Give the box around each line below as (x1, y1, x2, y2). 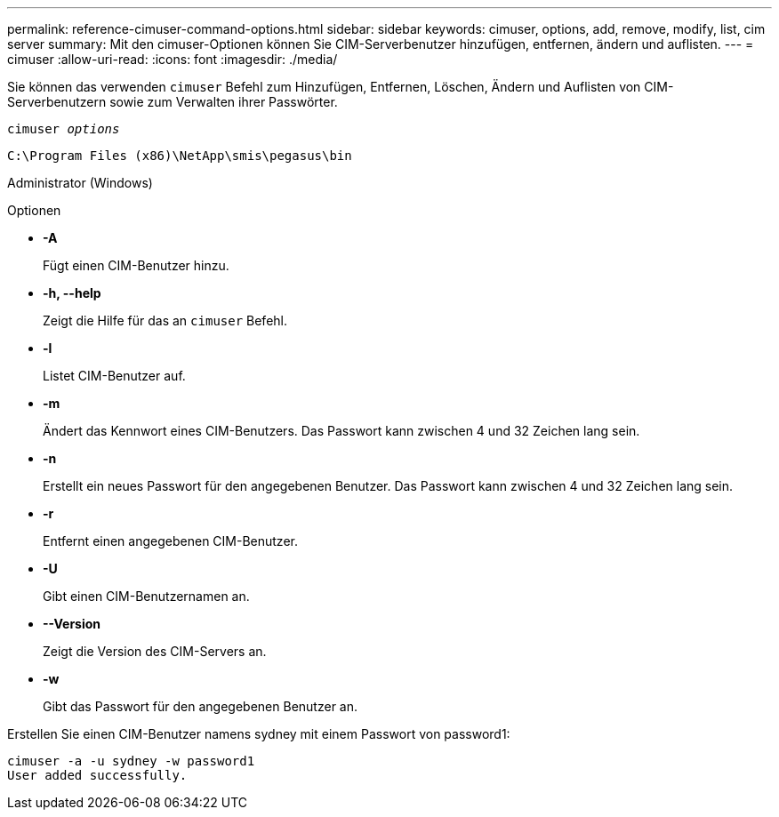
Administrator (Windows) (7, 175, 153, 190)
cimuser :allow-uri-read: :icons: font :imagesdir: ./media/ (7, 52, 338, 67)
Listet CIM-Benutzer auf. (43, 368, 186, 383)
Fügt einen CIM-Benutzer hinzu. (43, 258, 229, 273)
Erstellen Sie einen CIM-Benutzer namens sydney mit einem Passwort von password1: (7, 726, 510, 741)
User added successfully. (7, 768, 188, 782)
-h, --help (43, 285, 101, 300)
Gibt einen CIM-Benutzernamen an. (43, 589, 250, 604)
